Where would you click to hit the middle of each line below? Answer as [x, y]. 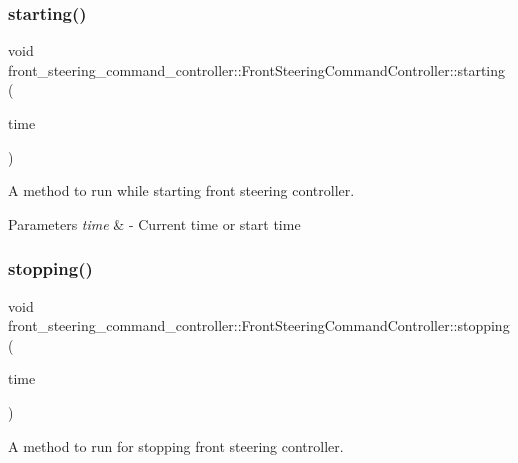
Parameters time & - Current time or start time [154, 223]
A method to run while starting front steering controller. [181, 190]
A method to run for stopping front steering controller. [176, 445]
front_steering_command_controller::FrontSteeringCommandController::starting [256, 69]
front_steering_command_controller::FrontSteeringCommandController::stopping [259, 325]
